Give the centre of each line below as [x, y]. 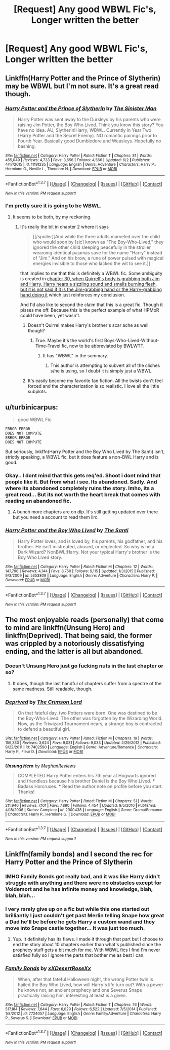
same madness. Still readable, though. [52, 689]
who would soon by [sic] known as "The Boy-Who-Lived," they [98, 242]
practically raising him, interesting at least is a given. [72, 996]
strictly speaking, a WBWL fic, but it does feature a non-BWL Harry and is [82, 457]
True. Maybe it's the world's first [69, 340]
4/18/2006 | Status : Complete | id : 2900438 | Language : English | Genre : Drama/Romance [84, 810]
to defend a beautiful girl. [44, 729]
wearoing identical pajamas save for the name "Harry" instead [98, 252]
